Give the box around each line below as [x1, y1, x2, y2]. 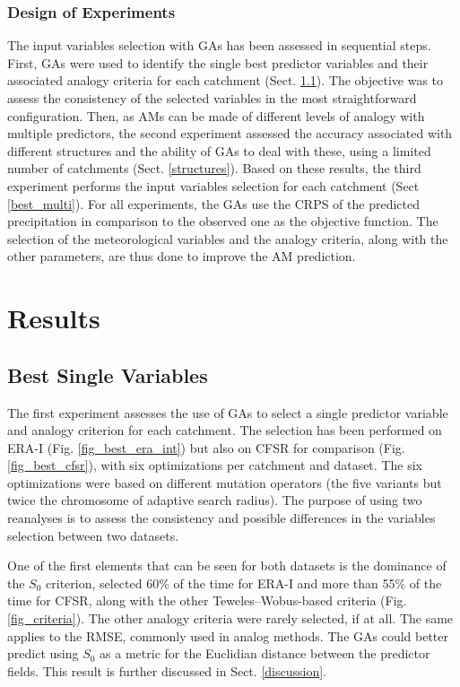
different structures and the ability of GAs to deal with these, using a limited [7, 141, 431, 160]
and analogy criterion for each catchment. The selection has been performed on [7, 421, 442, 439]
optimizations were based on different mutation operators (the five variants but [7, 473, 442, 491]
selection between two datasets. [7, 526, 179, 544]
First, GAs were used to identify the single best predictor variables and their [7, 53, 429, 72]
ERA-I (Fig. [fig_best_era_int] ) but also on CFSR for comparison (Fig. [7, 438, 405, 457]
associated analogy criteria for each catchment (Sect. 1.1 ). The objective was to [7, 71, 444, 90]
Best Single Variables [7, 361, 208, 388]
